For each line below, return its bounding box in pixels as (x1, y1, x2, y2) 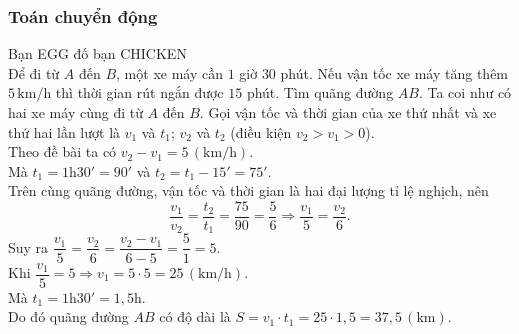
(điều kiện (230, 121, 292, 142)
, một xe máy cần (116, 62, 223, 83)
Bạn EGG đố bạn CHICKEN (8, 43, 187, 64)
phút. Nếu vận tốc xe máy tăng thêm (280, 62, 509, 83)
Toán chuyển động (8, 3, 158, 28)
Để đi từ (8, 62, 60, 83)
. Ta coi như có (418, 82, 512, 103)
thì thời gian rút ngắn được (55, 82, 224, 103)
